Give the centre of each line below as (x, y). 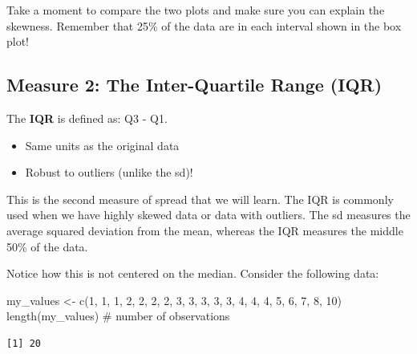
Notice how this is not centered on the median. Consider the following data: (193, 273)
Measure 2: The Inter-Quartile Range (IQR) (194, 85)
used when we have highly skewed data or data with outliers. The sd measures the (208, 215)
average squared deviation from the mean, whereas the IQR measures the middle (205, 230)
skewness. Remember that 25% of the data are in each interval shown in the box (204, 25)
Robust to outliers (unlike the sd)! (109, 172)
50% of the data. (47, 246)
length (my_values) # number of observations (118, 316)
